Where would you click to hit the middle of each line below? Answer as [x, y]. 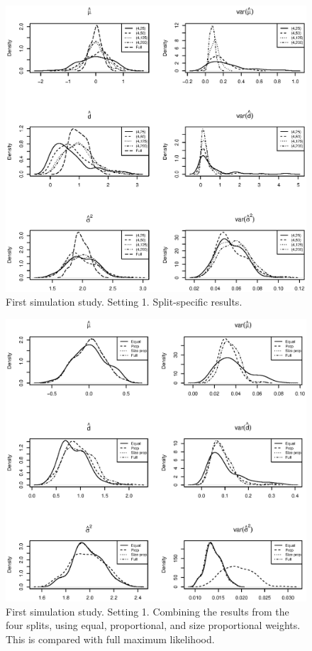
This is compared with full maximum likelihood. [110, 639]
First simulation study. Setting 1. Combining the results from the [147, 611]
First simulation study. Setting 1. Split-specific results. [124, 302]
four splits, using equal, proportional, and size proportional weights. [153, 625]
